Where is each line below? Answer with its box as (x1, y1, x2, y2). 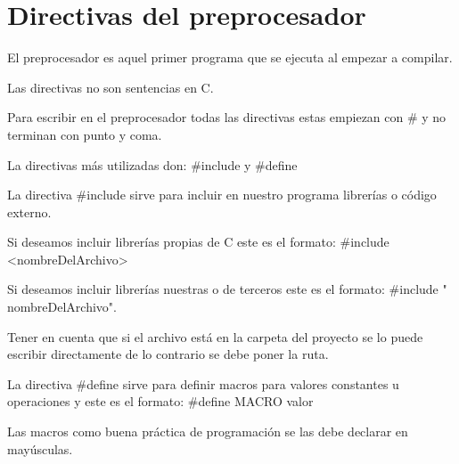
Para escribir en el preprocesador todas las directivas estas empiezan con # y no (7, 108, 447, 126)
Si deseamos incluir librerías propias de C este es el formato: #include (7, 232, 389, 251)
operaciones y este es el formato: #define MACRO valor (7, 392, 314, 411)
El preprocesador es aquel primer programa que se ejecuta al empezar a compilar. (7, 48, 453, 67)
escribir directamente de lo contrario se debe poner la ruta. (7, 345, 329, 363)
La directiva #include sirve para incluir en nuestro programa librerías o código (7, 185, 437, 204)
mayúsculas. (7, 439, 73, 458)
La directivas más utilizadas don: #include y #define (7, 155, 298, 174)
